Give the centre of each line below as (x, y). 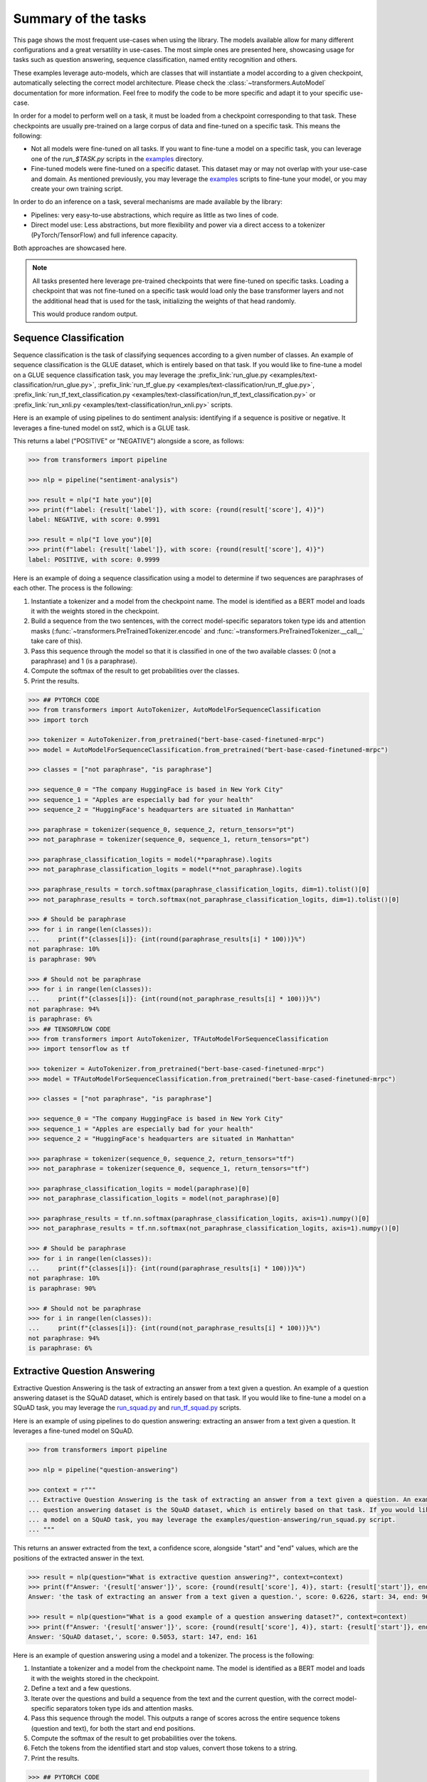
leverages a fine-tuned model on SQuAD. (73, 1431)
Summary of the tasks (80, 19)
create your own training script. (77, 189)
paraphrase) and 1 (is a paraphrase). (84, 661)
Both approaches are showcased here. (70, 248)
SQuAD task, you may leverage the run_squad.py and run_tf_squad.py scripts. (127, 1408)
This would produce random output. (85, 314)
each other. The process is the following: (73, 588)
